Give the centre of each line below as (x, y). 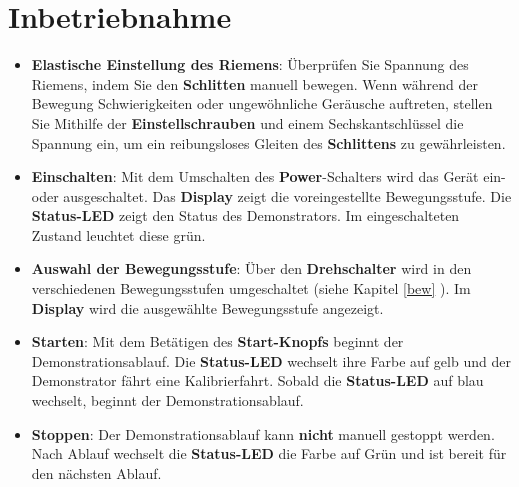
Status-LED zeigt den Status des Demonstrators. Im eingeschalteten (245, 215)
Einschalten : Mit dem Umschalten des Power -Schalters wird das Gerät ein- (268, 176)
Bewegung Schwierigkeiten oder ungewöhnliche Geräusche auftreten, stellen (262, 103)
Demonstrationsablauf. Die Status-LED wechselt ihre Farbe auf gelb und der (271, 360)
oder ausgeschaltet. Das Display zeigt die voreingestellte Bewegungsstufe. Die (271, 195)
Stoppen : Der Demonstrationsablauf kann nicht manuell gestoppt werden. (263, 433)
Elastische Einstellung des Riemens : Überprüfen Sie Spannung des (250, 64)
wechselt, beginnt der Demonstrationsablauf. (167, 400)
